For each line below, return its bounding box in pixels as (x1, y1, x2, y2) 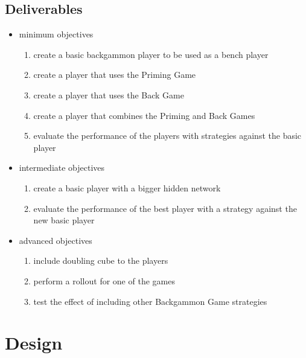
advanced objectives (19, 234, 92, 246)
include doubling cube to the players (33, 254, 168, 267)
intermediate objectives (19, 161, 105, 174)
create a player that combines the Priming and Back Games (33, 109, 255, 121)
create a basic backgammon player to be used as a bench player (33, 48, 269, 60)
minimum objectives (19, 28, 94, 40)
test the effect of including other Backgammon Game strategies (33, 295, 267, 307)
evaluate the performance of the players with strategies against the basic (33, 129, 302, 142)
